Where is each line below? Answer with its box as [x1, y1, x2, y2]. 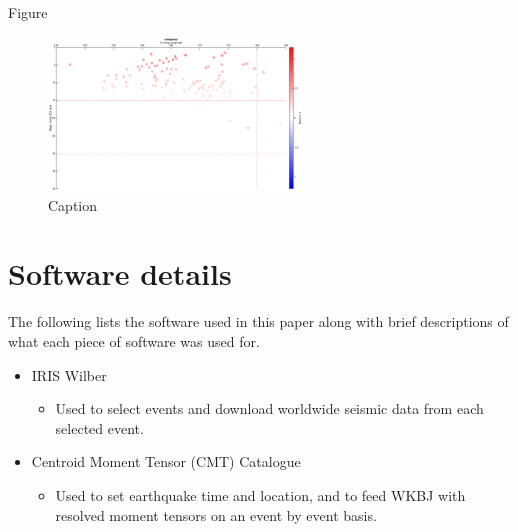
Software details [8, 253, 232, 294]
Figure [8, 2, 48, 22]
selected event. [55, 417, 144, 438]
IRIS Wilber [31, 364, 107, 385]
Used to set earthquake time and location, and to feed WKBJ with [55, 484, 466, 505]
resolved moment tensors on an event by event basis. [55, 504, 377, 525]
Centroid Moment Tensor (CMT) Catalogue [31, 451, 301, 472]
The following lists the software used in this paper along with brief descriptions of [8, 311, 509, 332]
